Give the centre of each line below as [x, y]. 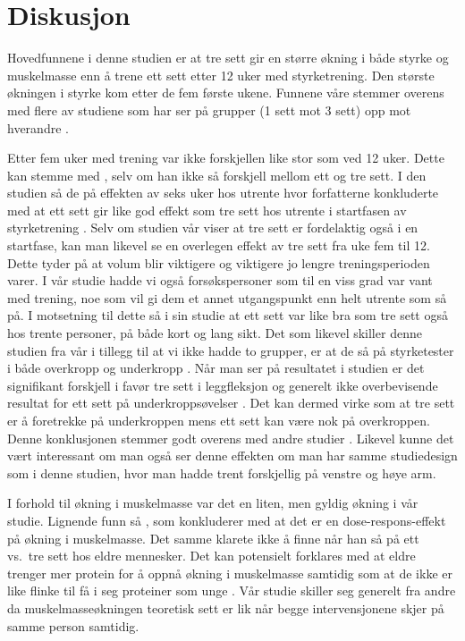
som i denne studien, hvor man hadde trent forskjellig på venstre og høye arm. [222, 472]
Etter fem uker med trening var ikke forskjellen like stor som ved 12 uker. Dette [226, 158]
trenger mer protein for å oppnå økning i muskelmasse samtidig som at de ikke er [230, 573]
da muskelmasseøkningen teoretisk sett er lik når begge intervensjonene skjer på [226, 607]
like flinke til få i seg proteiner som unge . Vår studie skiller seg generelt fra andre [232, 590]
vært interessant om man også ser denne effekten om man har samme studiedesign [232, 455]
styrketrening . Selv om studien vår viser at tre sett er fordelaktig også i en [213, 228]
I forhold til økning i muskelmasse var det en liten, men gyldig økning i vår [213, 503]
